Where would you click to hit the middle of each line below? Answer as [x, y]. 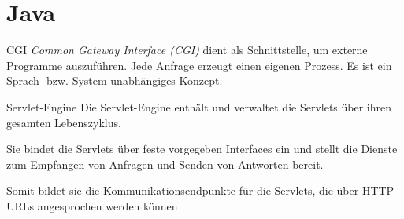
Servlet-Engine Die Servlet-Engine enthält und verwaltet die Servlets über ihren [199, 106]
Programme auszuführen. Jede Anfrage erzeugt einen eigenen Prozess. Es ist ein [199, 65]
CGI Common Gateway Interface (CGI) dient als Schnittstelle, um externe [187, 50]
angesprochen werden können [107, 205]
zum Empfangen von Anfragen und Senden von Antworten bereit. [165, 164]
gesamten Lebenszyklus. [64, 122]
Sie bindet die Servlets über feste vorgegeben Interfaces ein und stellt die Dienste [202, 149]
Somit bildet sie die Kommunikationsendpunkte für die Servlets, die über [183, 190]
